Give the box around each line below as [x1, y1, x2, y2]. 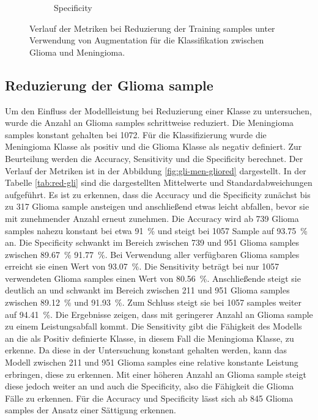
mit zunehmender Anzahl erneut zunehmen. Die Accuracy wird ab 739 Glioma [5, 212, 299, 224]
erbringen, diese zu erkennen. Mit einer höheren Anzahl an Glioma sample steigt [5, 367, 306, 380]
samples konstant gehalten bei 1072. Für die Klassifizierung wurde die [5, 128, 267, 141]
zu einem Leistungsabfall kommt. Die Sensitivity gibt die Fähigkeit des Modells [5, 320, 302, 333]
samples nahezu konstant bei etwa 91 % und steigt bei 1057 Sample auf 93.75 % [5, 224, 308, 237]
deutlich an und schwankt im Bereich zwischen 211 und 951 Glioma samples [5, 284, 290, 297]
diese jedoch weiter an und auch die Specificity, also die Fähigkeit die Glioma [5, 380, 294, 392]
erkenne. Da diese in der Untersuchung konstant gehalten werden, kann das [5, 344, 287, 356]
